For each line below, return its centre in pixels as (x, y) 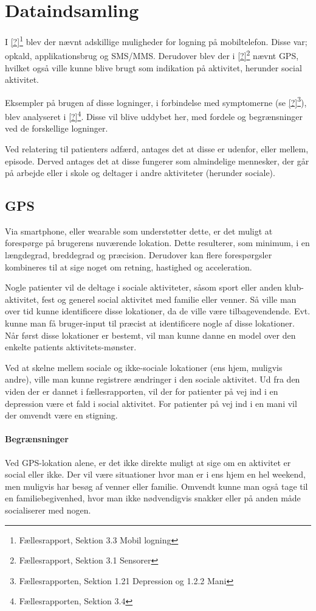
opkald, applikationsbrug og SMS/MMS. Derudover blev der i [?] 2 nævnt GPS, (152, 55)
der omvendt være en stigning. (61, 415)
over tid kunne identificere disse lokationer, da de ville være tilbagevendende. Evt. (158, 311)
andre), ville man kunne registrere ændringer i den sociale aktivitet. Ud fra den (153, 379)
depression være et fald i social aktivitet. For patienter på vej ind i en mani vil (151, 403)
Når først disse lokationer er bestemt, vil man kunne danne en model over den (150, 335)
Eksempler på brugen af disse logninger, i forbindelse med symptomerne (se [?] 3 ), (156, 101)
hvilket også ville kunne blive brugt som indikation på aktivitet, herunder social (153, 67)
